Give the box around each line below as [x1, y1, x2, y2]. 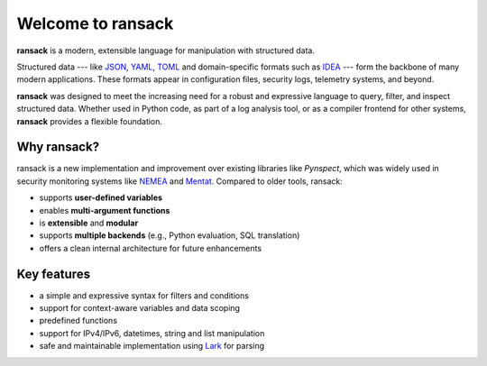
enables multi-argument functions [39, 205, 170, 215]
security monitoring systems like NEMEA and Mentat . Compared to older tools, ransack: [16, 176, 343, 187]
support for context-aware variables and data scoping [39, 303, 241, 314]
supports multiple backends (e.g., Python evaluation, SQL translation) [39, 230, 300, 241]
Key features [16, 266, 90, 281]
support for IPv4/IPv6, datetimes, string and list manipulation [39, 327, 265, 338]
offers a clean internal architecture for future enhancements [39, 242, 262, 253]
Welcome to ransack [16, 14, 174, 33]
